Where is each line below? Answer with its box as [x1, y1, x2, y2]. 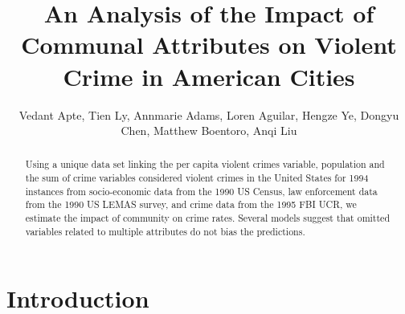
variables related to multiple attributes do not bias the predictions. [25, 224, 305, 238]
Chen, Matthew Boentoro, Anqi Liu [121, 122, 297, 139]
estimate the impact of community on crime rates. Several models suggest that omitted [25, 211, 390, 225]
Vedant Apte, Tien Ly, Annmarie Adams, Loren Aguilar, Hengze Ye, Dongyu [18, 106, 399, 123]
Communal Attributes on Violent [21, 28, 397, 61]
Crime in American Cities [63, 59, 355, 92]
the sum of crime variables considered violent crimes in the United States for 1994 [25, 171, 369, 185]
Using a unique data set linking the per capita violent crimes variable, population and [25, 157, 385, 171]
